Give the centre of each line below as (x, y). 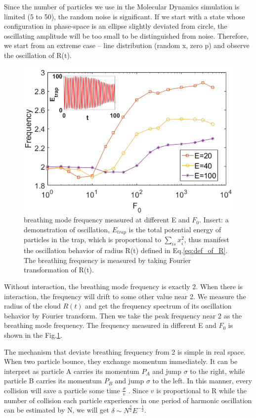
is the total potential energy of (175, 229)
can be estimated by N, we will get (57, 410)
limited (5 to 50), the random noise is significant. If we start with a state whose (125, 16)
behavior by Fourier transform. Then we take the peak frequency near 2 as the (123, 315)
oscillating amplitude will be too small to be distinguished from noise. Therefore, (126, 35)
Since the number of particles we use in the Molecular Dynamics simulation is (122, 6)
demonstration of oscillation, (67, 229)
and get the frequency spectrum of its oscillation (158, 306)
